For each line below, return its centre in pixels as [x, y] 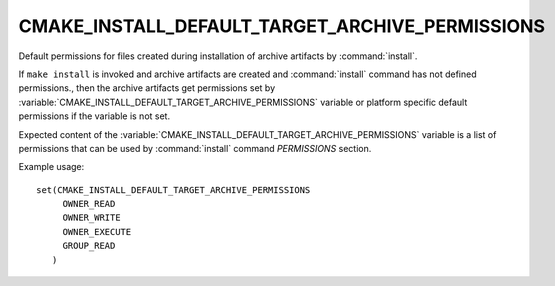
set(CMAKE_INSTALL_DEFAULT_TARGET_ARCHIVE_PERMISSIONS [173, 189]
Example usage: [51, 167]
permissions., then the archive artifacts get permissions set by [147, 88]
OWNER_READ [89, 204]
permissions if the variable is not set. [94, 116]
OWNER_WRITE [91, 218]
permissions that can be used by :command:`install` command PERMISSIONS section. [195, 148]
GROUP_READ [89, 246]
